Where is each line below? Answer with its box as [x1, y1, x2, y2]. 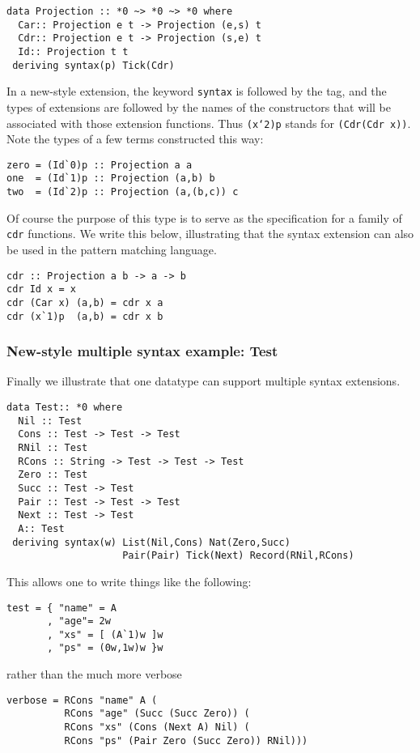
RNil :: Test [18, 442, 88, 453]
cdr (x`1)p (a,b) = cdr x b [6, 310, 163, 322]
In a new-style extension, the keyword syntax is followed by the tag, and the [6, 83, 387, 100]
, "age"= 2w [47, 615, 111, 627]
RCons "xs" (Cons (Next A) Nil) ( [64, 721, 250, 734]
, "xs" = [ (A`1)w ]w [47, 628, 163, 640]
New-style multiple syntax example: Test [6, 341, 278, 361]
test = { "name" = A [6, 602, 117, 614]
